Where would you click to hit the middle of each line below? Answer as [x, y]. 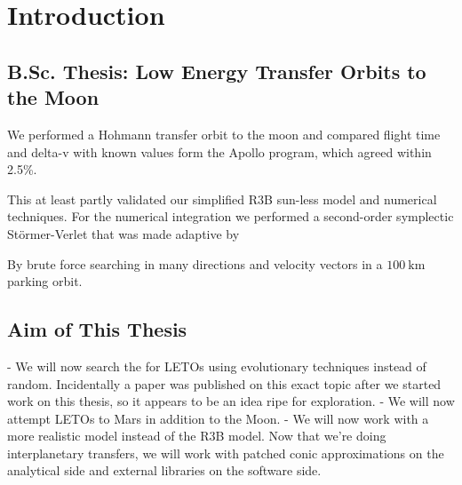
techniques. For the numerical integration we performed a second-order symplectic [231, 216]
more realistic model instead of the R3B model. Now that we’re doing [197, 436]
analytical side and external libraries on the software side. [164, 470]
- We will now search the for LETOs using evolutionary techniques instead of [217, 366]
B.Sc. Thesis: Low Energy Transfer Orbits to [217, 71]
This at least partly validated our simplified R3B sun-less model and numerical [222, 199]
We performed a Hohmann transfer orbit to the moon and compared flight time [224, 134]
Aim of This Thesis [97, 329]
